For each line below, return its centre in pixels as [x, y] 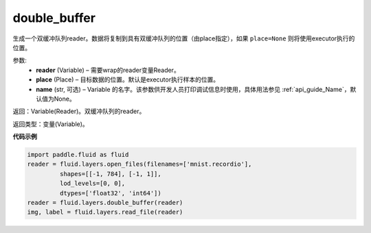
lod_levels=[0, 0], [92, 184]
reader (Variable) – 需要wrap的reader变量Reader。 [108, 70]
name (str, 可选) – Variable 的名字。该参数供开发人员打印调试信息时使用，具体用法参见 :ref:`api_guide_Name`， [193, 89]
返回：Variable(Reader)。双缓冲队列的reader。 [79, 111]
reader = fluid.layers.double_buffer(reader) [105, 203]
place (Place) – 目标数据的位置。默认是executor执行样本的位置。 [128, 79]
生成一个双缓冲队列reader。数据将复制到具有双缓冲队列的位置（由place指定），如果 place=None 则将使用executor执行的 [184, 38]
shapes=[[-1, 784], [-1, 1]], [110, 174]
